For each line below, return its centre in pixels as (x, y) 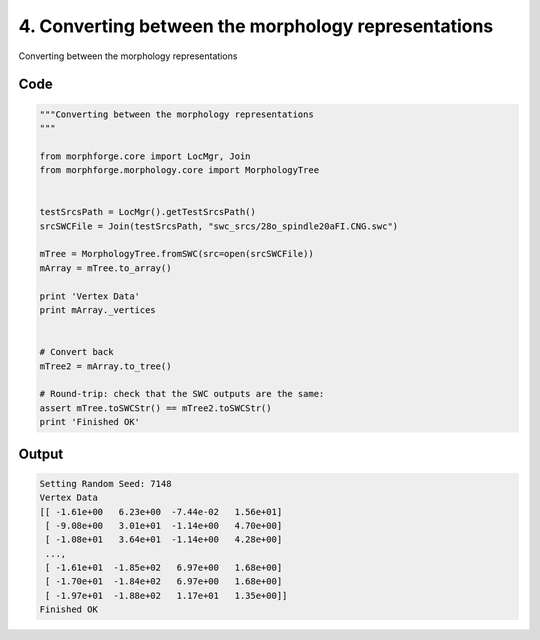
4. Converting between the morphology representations (256, 26)
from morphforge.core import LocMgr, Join (145, 156)
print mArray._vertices (98, 310)
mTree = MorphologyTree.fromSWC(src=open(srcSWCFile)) (176, 254)
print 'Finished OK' (89, 422)
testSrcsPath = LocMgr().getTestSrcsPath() (148, 212)
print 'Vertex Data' (89, 296)
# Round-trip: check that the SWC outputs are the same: (182, 394)
